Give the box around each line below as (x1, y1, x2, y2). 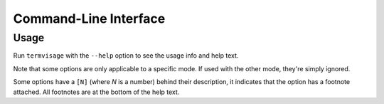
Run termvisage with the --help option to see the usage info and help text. (13, 51, 239, 60)
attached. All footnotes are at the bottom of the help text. (13, 88, 180, 96)
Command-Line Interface (13, 11, 166, 26)
